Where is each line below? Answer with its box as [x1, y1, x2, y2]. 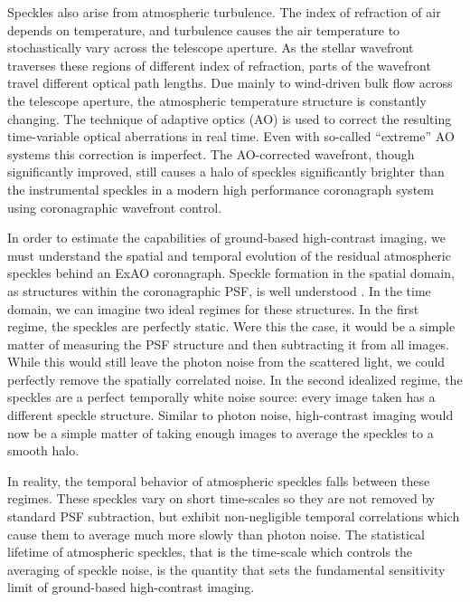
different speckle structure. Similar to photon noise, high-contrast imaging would [7, 406, 454, 425]
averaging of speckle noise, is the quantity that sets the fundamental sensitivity [7, 559, 446, 578]
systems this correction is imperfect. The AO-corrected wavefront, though [7, 144, 415, 163]
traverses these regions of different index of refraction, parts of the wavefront [7, 55, 431, 74]
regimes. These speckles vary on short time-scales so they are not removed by [7, 489, 436, 508]
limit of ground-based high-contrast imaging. [7, 578, 255, 597]
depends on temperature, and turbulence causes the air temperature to [7, 20, 400, 39]
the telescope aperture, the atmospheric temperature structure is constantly [7, 91, 427, 110]
